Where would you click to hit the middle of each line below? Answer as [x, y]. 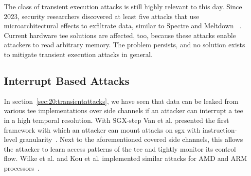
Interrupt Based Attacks [67, 80]
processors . [22, 167]
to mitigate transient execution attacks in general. [78, 54]
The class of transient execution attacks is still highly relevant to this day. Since [123, 6]
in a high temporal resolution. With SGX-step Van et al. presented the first [117, 120]
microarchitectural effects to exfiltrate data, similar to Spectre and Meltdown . [123, 26]
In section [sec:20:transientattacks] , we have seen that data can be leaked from [121, 101]
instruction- [220, 129]
